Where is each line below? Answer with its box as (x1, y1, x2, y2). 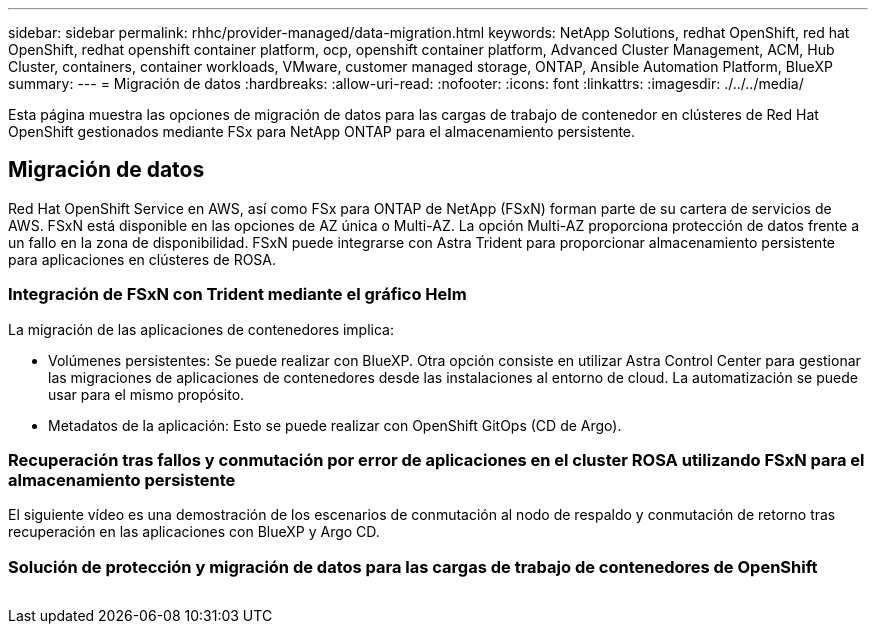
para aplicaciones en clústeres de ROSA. (8, 250, 277, 268)
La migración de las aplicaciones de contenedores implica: (8, 320, 394, 338)
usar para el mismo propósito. (48, 385, 245, 403)
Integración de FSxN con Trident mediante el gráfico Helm (8, 284, 467, 305)
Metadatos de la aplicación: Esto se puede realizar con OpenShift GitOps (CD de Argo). (48, 416, 622, 434)
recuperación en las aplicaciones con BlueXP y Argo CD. (8, 523, 380, 541)
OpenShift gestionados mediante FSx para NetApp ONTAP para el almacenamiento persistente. (8, 123, 636, 140)
